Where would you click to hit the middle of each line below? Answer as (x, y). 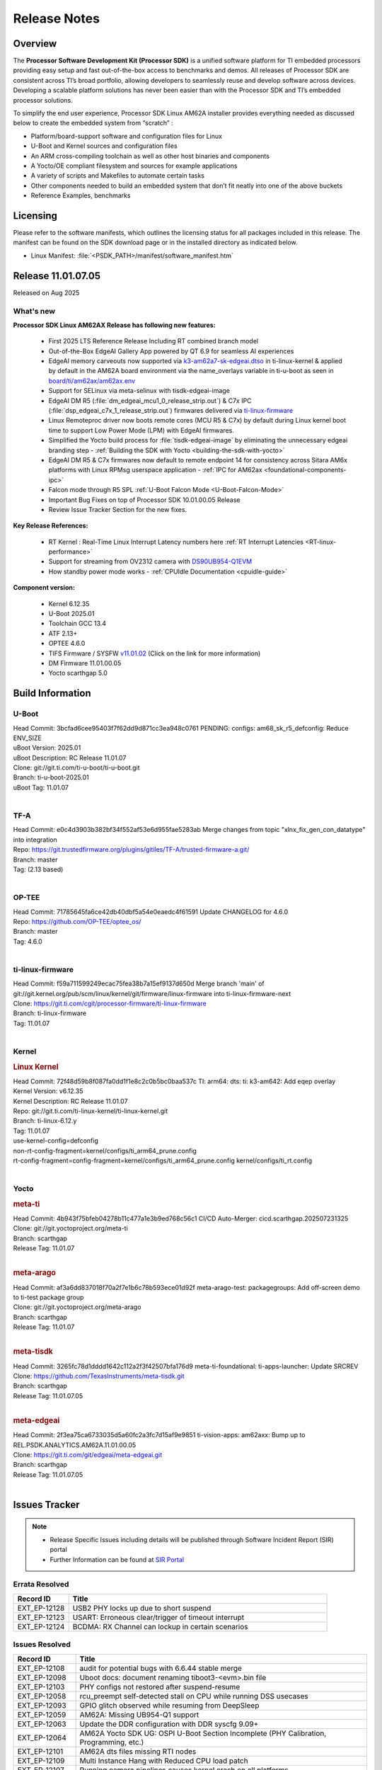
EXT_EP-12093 (42, 1705)
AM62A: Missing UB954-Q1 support (139, 1715)
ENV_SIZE (27, 738)
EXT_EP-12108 (41, 1668)
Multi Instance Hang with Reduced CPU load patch (164, 1761)
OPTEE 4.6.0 (67, 644)
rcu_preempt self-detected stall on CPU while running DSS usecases (194, 1696)
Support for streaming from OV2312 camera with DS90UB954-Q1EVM (150, 561)
